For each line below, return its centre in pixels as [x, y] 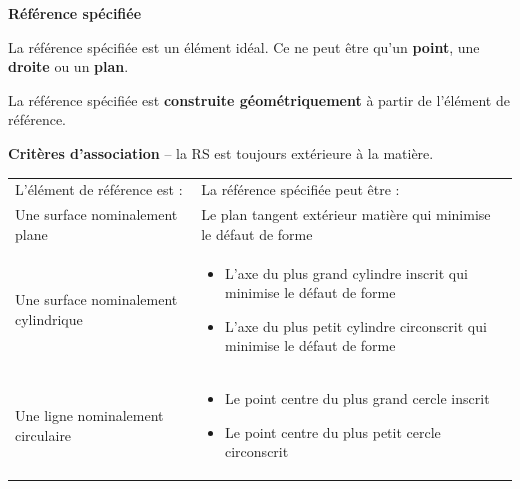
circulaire [43, 434]
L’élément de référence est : [99, 189]
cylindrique [49, 318]
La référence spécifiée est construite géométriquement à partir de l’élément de [259, 99]
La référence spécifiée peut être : [300, 189]
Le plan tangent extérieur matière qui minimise [346, 214]
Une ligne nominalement [89, 415]
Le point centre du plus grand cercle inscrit [357, 398]
